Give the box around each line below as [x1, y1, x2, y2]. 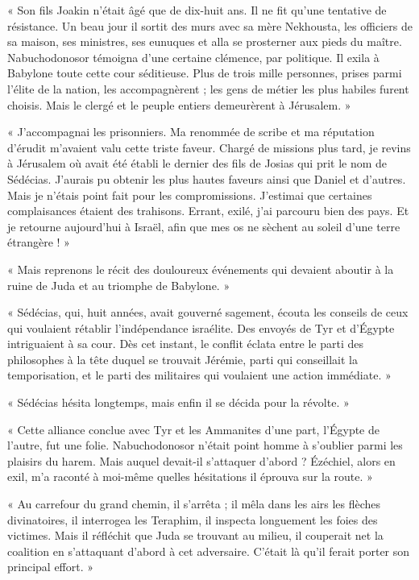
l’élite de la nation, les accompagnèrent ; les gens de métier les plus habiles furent [7, 80, 409, 97]
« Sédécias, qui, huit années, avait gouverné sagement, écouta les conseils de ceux [7, 304, 409, 321]
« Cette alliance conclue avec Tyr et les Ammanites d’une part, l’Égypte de [7, 420, 380, 437]
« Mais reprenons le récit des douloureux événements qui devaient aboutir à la [7, 260, 394, 277]
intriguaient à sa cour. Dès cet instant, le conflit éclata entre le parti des [7, 335, 364, 352]
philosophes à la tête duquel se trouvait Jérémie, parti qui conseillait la [7, 350, 359, 367]
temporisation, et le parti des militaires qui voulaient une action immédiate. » [7, 367, 392, 383]
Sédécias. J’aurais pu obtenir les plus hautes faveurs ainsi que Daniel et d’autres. [7, 170, 406, 187]
